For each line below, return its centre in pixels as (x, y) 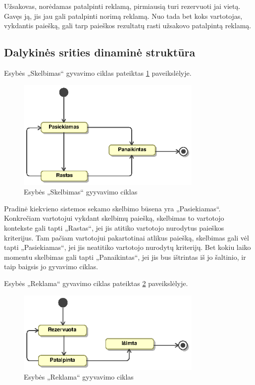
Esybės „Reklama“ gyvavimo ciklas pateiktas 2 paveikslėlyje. (96, 283)
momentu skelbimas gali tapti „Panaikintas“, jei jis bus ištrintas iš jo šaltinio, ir (125, 257)
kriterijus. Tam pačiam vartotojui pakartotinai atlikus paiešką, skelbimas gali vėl (127, 237)
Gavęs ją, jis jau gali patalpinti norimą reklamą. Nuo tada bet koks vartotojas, (123, 16)
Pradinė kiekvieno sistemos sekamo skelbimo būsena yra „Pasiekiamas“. (112, 208)
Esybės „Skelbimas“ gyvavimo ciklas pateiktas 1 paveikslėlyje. (98, 72)
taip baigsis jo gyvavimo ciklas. (51, 266)
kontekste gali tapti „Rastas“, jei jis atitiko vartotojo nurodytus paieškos (114, 227)
